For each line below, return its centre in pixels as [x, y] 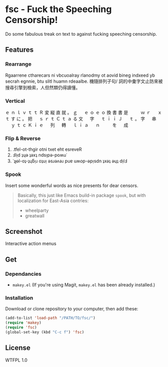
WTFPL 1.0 [16, 360]
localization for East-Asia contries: [53, 201]
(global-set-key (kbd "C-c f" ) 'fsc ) [45, 332]
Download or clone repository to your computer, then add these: [72, 309]
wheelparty [37, 210]
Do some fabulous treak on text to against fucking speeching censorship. [81, 34]
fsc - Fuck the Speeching [59, 9]
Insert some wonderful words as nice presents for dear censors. [72, 186]
